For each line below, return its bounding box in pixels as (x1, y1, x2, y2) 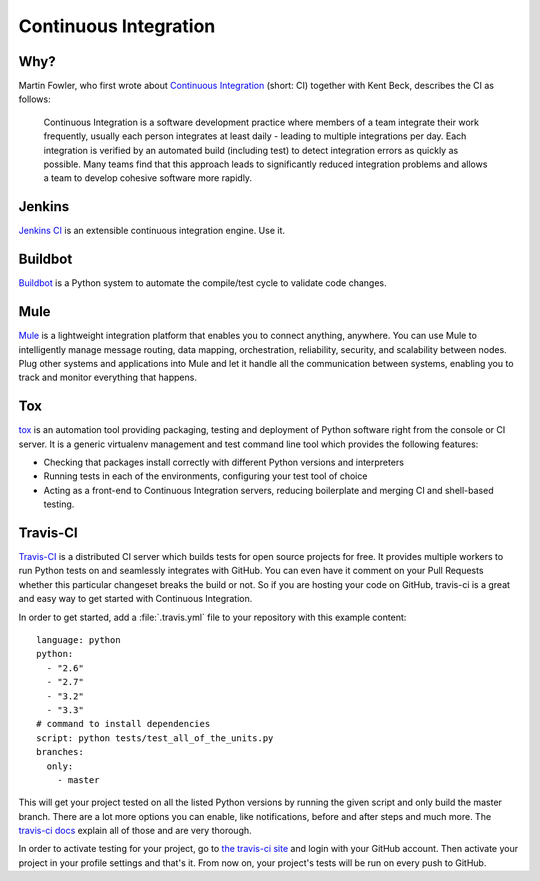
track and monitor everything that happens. (18, 371, 197, 384)
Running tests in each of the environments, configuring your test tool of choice (43, 470, 368, 482)
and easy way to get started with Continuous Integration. (18, 593, 253, 605)
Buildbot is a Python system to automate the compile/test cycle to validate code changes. (18, 277, 387, 289)
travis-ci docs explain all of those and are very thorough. (18, 825, 252, 837)
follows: (18, 93, 51, 105)
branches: (36, 746, 84, 758)
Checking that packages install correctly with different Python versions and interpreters (43, 456, 405, 468)
